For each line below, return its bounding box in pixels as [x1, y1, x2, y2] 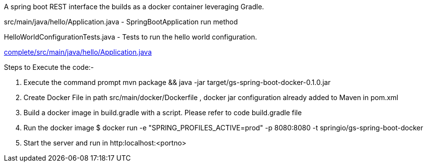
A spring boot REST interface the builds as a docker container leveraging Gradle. [4, 2, 264, 11]
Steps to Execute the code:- [4, 63, 94, 71]
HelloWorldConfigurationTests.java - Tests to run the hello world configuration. [4, 33, 257, 41]
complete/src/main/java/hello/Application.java [4, 48, 152, 56]
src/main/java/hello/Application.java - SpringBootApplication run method [4, 18, 238, 26]
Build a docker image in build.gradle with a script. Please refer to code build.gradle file [24, 108, 302, 117]
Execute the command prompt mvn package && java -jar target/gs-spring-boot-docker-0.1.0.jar [24, 78, 331, 86]
